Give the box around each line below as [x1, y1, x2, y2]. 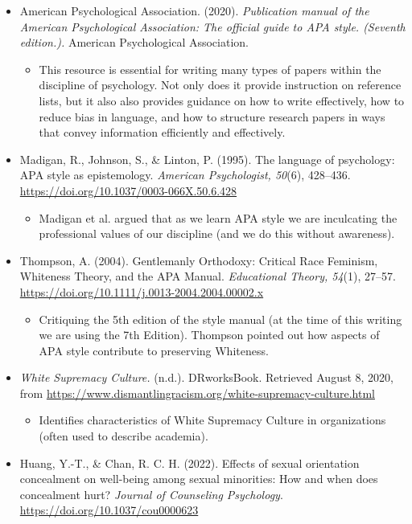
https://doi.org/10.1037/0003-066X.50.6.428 [19, 182, 237, 199]
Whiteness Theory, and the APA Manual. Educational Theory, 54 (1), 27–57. [19, 268, 396, 285]
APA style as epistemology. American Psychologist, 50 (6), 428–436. [19, 166, 351, 183]
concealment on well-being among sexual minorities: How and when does [19, 470, 378, 487]
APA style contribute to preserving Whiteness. [39, 342, 269, 358]
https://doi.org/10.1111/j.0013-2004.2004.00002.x [19, 283, 264, 300]
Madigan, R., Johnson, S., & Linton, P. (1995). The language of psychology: [19, 150, 395, 167]
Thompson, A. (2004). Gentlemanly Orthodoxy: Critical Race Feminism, [19, 252, 378, 268]
